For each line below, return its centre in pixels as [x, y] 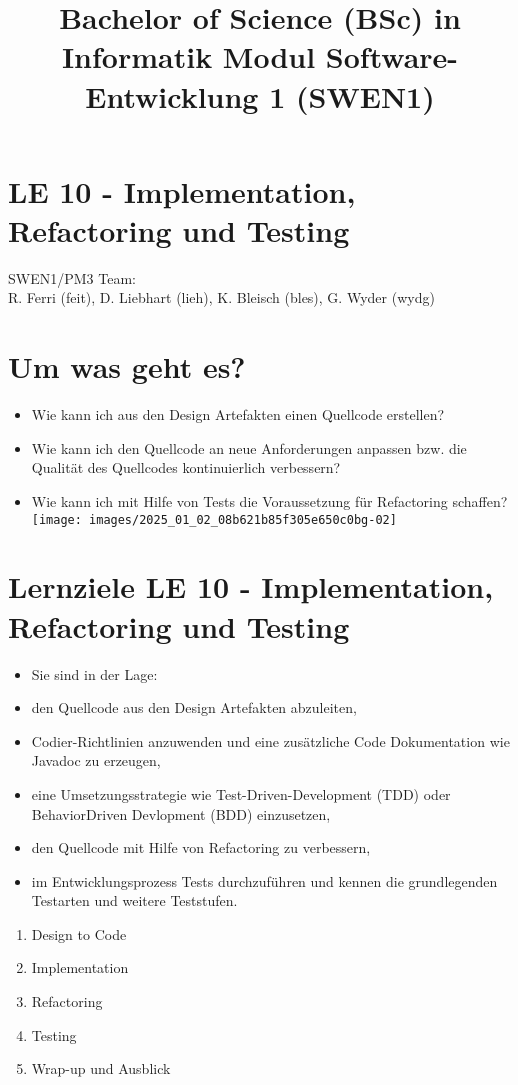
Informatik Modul [188, 56]
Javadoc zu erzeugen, [96, 760]
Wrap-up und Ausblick [101, 1068]
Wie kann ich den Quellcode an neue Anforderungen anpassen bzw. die [249, 447]
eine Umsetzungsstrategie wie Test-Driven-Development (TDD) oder [241, 793]
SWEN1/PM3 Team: [72, 277]
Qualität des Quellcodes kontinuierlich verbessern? [186, 467]
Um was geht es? [127, 366]
